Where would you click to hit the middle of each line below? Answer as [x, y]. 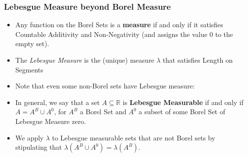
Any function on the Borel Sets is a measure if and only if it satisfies [119, 25]
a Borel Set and [103, 112]
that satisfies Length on [198, 60]
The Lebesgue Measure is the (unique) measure [85, 60]
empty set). [32, 44]
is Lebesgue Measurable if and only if [183, 102]
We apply [29, 137]
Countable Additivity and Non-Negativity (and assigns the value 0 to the [124, 34]
